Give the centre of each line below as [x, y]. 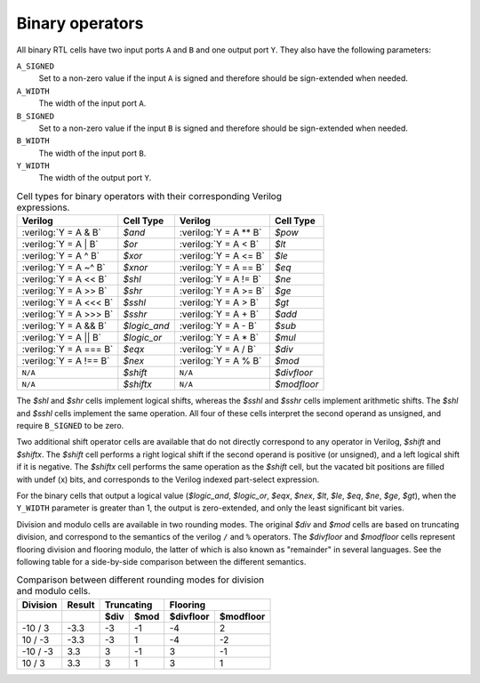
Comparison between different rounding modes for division [140, 580]
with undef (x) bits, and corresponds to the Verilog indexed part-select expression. [168, 479]
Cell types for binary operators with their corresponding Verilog [149, 197]
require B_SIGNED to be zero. [70, 426]
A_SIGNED [36, 66]
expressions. [43, 207]
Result [81, 605]
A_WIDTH [33, 91]
